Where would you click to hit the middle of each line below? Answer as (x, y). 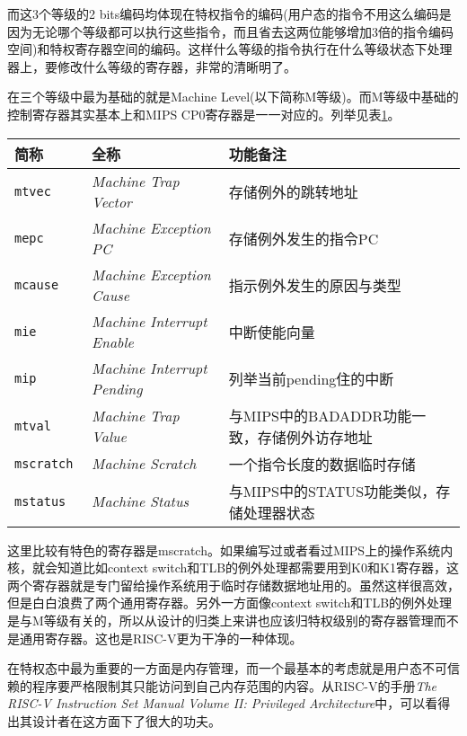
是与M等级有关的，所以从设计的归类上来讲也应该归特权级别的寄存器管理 (220, 620)
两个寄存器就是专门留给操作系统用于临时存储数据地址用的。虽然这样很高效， (233, 585)
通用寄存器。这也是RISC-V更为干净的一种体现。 (161, 638)
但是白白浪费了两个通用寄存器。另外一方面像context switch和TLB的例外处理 (230, 603)
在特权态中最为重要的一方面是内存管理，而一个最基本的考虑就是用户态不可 (227, 668)
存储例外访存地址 (315, 437)
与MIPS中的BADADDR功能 (320, 415)
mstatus (40, 501)
